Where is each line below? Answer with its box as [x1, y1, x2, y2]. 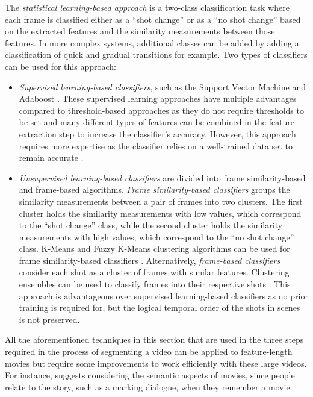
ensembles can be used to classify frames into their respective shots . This [19, 278, 291, 290]
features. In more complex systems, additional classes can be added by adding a [5, 36, 299, 49]
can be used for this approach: [5, 60, 116, 72]
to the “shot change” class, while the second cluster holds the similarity [19, 219, 283, 231]
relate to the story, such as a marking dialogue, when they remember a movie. [5, 380, 293, 393]
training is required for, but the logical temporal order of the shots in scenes [19, 301, 300, 314]
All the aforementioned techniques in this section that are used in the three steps [5, 333, 304, 346]
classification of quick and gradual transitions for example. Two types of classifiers [5, 48, 308, 61]
